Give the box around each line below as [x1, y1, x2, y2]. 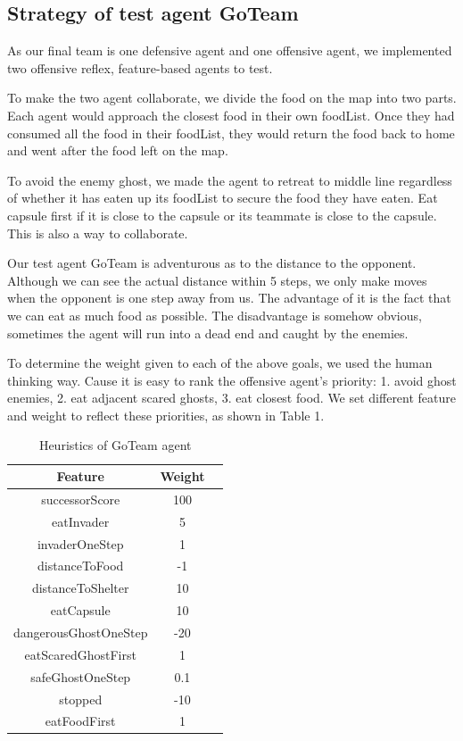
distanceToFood [37, 556, 124, 575]
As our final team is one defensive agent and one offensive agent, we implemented [7, 41, 452, 60]
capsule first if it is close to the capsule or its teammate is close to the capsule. [7, 205, 437, 224]
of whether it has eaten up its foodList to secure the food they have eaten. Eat [7, 188, 438, 207]
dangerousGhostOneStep [13, 622, 148, 641]
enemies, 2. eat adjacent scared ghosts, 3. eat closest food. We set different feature [7, 388, 457, 407]
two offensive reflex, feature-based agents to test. [7, 58, 273, 77]
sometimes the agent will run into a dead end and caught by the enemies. [7, 323, 409, 342]
